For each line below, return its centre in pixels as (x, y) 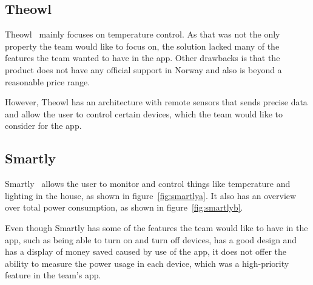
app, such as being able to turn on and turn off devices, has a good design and (151, 239)
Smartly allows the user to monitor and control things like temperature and (148, 184)
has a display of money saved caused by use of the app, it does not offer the (146, 251)
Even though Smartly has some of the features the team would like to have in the (156, 227)
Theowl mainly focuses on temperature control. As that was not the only (143, 34)
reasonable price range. (48, 81)
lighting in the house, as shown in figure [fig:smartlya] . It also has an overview (151, 195)
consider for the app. (43, 126)
